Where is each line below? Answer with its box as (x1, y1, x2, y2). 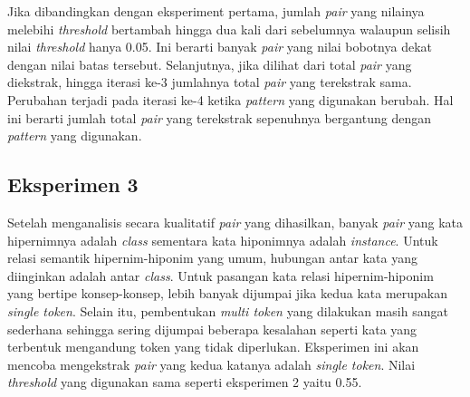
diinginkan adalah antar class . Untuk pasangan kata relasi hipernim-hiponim (7, 266, 434, 285)
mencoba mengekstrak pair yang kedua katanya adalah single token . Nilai (7, 354, 416, 373)
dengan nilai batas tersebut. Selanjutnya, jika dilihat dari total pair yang (7, 54, 412, 73)
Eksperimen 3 (7, 170, 139, 198)
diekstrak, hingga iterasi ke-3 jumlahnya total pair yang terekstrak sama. (7, 73, 412, 92)
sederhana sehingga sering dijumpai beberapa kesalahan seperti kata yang (7, 319, 417, 338)
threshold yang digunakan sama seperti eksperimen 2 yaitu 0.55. (7, 373, 362, 392)
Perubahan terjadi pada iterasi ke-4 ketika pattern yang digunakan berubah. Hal (7, 90, 454, 109)
